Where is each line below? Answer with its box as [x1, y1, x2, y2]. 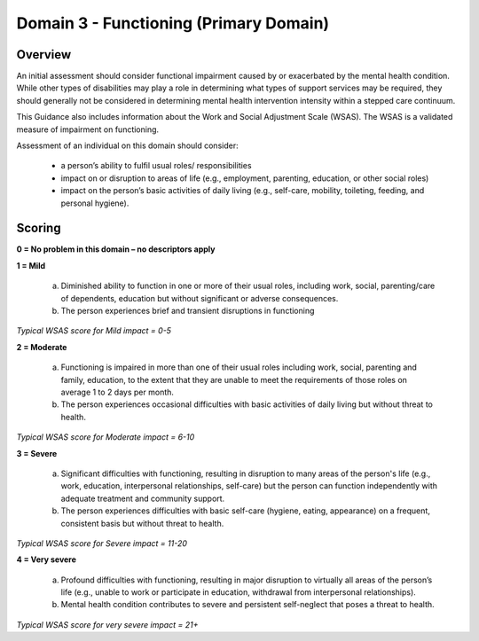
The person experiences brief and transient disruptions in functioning [60, 306, 315, 317]
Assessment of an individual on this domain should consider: [16, 140, 239, 151]
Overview [16, 47, 72, 62]
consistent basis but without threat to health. [60, 518, 224, 528]
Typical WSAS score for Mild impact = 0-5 [16, 325, 172, 336]
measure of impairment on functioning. [16, 124, 160, 135]
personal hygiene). [60, 198, 130, 208]
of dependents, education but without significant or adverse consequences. [60, 293, 339, 303]
